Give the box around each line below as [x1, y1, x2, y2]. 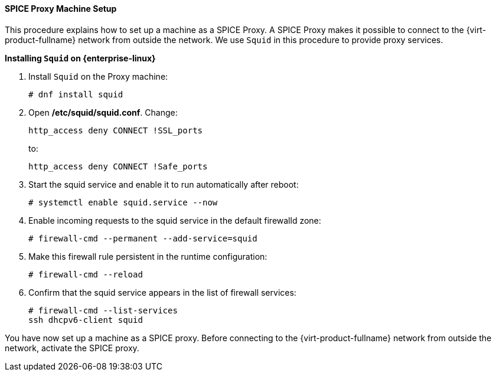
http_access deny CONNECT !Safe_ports [28, 161, 208, 171]
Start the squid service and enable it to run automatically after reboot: [28, 179, 299, 189]
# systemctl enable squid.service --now [28, 197, 218, 207]
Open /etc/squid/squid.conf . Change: [28, 107, 178, 117]
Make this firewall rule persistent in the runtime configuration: [28, 251, 267, 261]
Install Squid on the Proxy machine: [28, 71, 168, 81]
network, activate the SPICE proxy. [5, 342, 139, 353]
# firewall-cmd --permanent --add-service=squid [28, 233, 257, 243]
